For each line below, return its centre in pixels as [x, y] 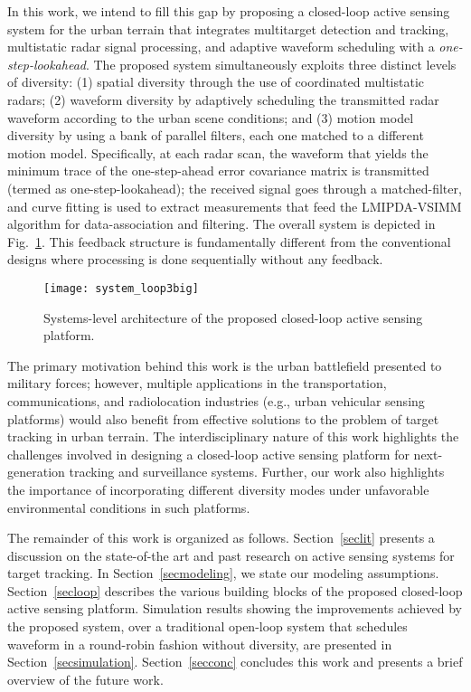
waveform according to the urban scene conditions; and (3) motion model [211, 117]
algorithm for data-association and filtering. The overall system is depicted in [221, 224]
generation [36, 472]
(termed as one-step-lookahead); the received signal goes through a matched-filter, [235, 188]
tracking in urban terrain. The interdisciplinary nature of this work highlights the [233, 436]
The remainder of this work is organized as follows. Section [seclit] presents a [221, 538]
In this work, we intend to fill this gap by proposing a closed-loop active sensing [229, 11]
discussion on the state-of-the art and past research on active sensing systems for [231, 555]
